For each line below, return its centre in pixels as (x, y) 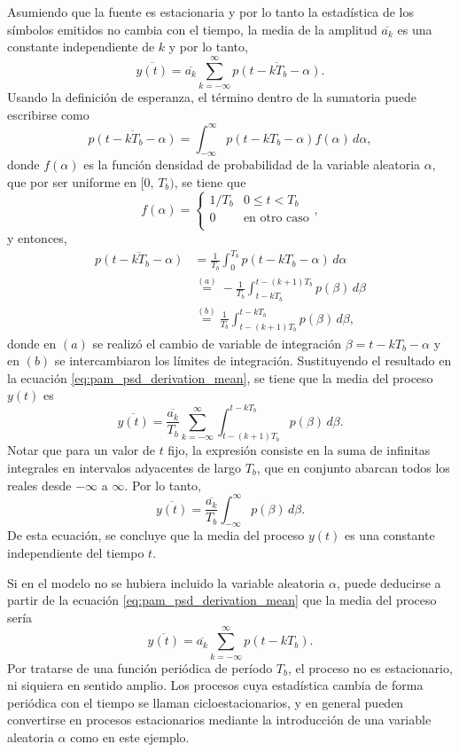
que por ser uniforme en (72, 181)
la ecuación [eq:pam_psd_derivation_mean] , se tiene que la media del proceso (220, 377)
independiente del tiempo (76, 553)
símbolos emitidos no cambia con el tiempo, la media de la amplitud (192, 29)
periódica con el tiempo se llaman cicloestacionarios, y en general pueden (206, 702)
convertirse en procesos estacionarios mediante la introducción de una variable (219, 720)
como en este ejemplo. (130, 736)
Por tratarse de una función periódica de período (140, 667)
